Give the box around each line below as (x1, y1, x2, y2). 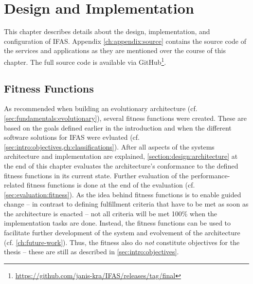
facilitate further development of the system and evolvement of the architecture (4, 227, 240, 238)
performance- (191, 170, 230, 180)
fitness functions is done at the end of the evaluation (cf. (26, 180, 195, 190)
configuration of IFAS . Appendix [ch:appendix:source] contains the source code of (4, 36, 247, 46)
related (4, 180, 25, 190)
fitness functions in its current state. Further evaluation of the (4, 170, 189, 180)
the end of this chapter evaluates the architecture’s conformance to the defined (4, 160, 238, 170)
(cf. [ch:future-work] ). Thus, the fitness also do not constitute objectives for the (4, 237, 240, 247)
